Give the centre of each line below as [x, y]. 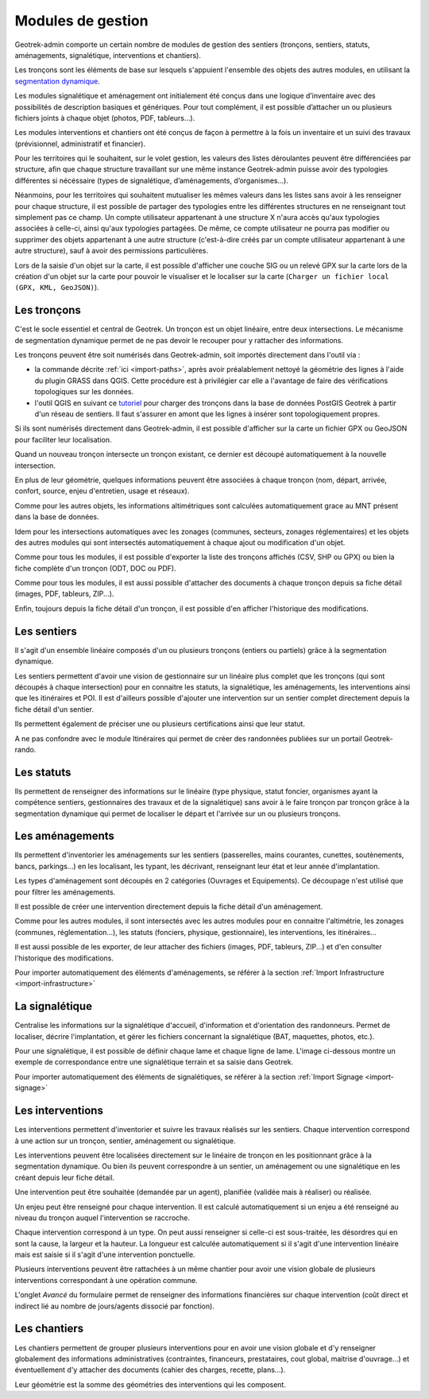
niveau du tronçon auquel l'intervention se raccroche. [102, 1217]
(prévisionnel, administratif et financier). [80, 144]
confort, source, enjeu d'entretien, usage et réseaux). [102, 491]
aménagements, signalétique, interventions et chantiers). [108, 55]
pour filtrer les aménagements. [65, 892]
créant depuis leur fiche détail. [65, 1177]
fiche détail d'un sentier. [54, 709]
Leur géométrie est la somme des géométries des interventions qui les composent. [150, 1384]
